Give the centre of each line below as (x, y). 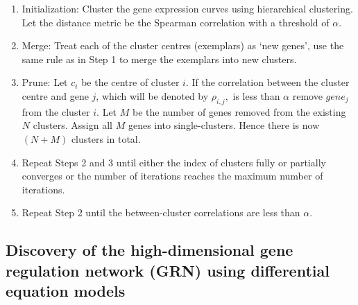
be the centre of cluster (130, 82)
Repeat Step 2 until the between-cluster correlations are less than (161, 212)
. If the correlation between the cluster (267, 82)
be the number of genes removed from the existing (239, 111)
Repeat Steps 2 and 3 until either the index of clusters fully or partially (174, 162)
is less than (256, 95)
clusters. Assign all (73, 125)
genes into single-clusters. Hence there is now (224, 125)
